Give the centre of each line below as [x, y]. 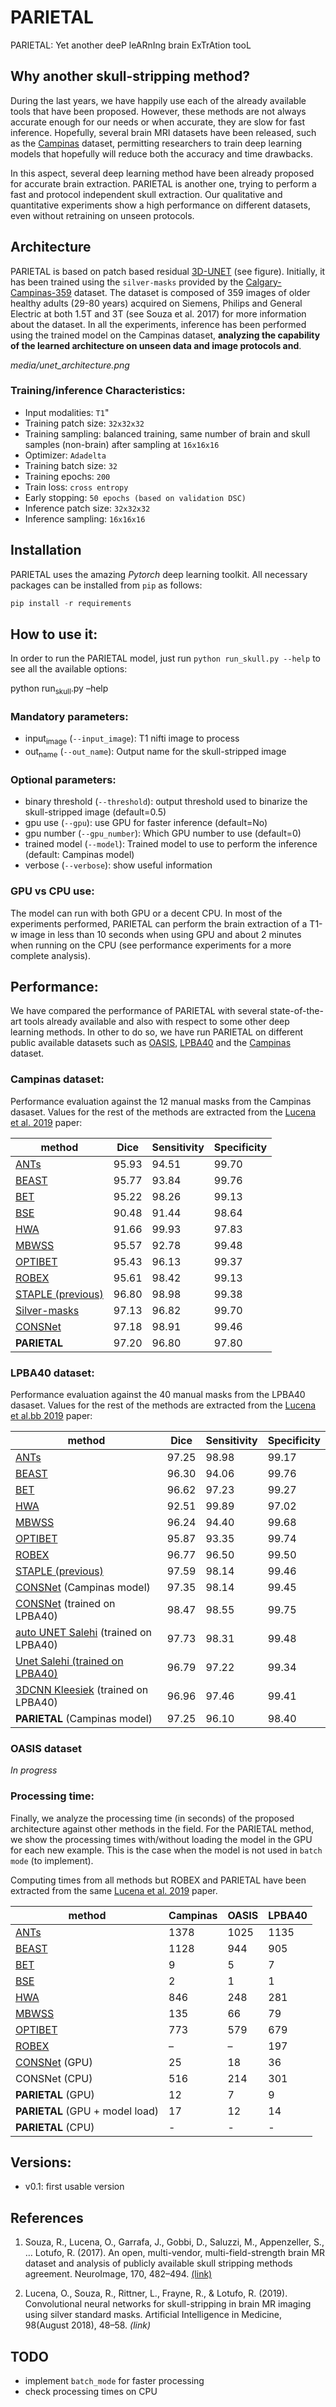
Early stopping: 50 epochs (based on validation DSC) [135, 497]
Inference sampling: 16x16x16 [85, 518]
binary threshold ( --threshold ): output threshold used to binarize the [166, 802]
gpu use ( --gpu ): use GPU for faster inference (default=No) [146, 823]
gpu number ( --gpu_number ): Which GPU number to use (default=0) [163, 833]
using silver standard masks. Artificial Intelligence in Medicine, [153, 2315]
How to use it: [54, 634]
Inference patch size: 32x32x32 [87, 508]
